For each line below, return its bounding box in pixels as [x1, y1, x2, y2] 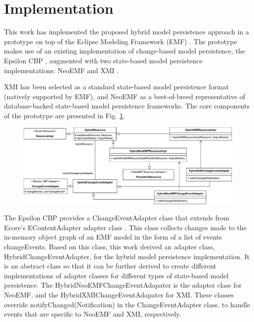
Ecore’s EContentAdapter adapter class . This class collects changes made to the [4, 222, 247, 232]
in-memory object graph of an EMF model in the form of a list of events [4, 232, 222, 242]
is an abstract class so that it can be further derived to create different [4, 261, 217, 271]
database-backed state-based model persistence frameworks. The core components [4, 101, 250, 111]
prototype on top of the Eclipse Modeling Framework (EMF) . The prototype [4, 36, 237, 46]
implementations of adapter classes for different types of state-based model [4, 270, 229, 280]
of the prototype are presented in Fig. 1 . [4, 110, 125, 120]
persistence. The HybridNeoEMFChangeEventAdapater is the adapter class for [4, 280, 242, 290]
